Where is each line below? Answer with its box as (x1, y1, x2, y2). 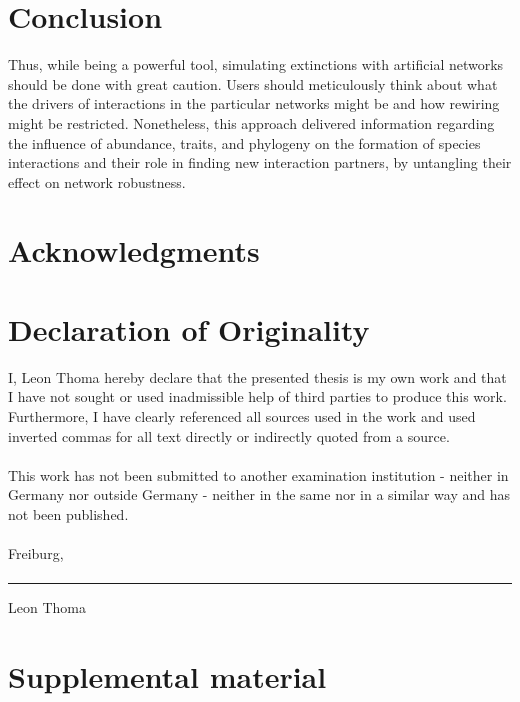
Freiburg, (8, 543, 64, 564)
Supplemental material (8, 656, 327, 697)
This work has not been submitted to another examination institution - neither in (8, 464, 509, 485)
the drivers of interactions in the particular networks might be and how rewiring (8, 93, 500, 114)
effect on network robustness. (8, 171, 186, 192)
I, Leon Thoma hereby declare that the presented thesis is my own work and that (8, 366, 507, 387)
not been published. (8, 503, 129, 524)
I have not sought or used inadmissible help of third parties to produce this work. (8, 386, 507, 407)
